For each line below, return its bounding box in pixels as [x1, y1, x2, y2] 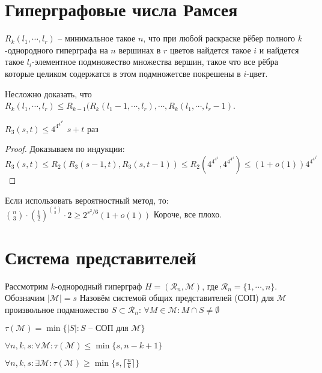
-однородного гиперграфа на [5, 43, 108, 56]
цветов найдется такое [170, 43, 251, 56]
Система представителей [5, 244, 196, 269]
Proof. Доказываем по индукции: [5, 142, 125, 155]
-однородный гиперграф [55, 279, 142, 292]
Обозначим [5, 291, 45, 304]
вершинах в [118, 43, 161, 56]
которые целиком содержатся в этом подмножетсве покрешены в [5, 67, 241, 79]
